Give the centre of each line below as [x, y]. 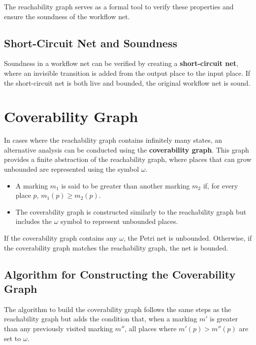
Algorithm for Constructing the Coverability [120, 274]
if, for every [221, 185]
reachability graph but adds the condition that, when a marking [101, 319]
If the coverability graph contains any [61, 238]
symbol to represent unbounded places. [119, 221]
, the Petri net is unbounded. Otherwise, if [188, 238]
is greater [224, 319]
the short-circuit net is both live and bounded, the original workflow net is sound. [127, 82]
